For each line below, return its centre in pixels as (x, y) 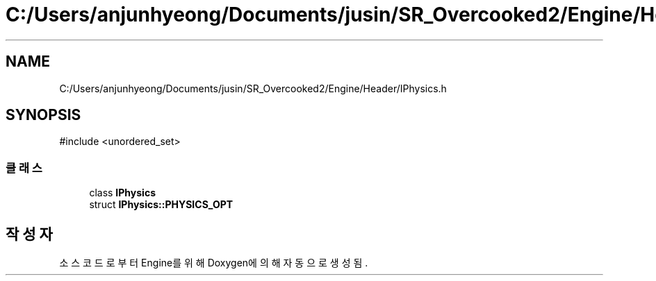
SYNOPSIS (43, 115)
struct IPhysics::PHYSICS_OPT (161, 205)
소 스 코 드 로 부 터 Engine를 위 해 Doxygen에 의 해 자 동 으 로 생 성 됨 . (214, 263)
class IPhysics (122, 193)
